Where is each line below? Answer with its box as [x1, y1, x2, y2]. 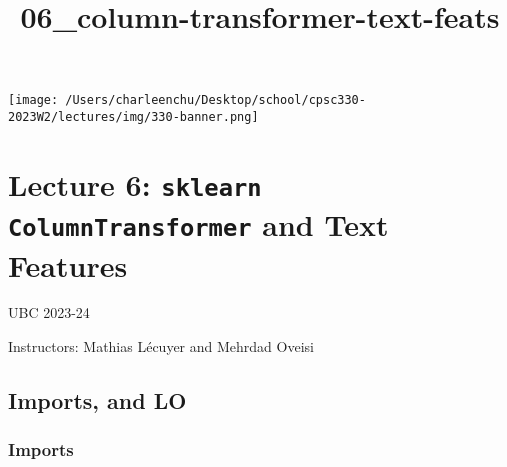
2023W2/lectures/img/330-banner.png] [8, 110, 259, 125]
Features [8, 244, 128, 285]
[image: [8, 93, 59, 108]
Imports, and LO [8, 385, 187, 416]
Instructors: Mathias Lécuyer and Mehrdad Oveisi [8, 336, 314, 357]
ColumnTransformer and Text [8, 204, 389, 245]
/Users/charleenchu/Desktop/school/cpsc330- [65, 93, 366, 108]
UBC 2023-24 [8, 302, 90, 323]
